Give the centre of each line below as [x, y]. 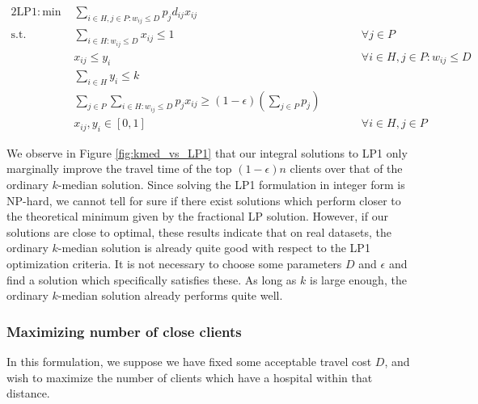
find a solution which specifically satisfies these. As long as [152, 279]
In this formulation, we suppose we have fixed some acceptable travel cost [189, 362]
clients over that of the [346, 168]
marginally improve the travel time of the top [119, 168]
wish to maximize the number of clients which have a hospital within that [190, 377]
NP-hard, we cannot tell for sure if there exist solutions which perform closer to [204, 200]
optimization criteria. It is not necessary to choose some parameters [174, 264]
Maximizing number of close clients [124, 331]
